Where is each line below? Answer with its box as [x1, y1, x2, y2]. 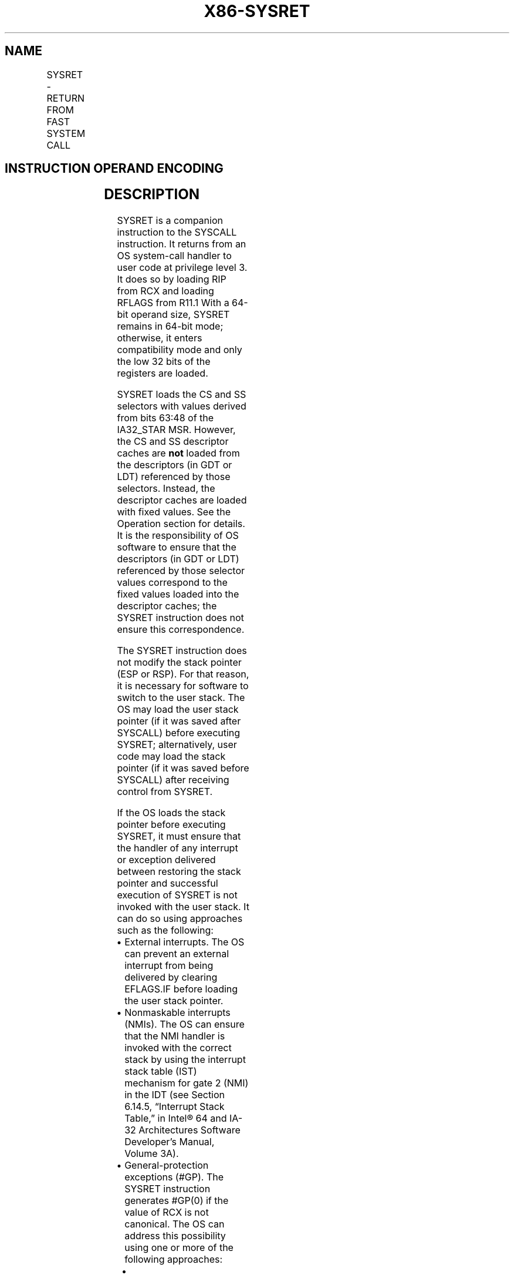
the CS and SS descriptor [117, 435, 229, 448]
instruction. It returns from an [117, 238, 246, 250]
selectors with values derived [117, 400, 246, 412]
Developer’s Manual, [124, 1136, 215, 1148]
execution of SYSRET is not [117, 889, 238, 901]
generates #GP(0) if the [124, 1195, 229, 1207]
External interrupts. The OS [124, 936, 245, 948]
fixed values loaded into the [117, 588, 239, 601]
